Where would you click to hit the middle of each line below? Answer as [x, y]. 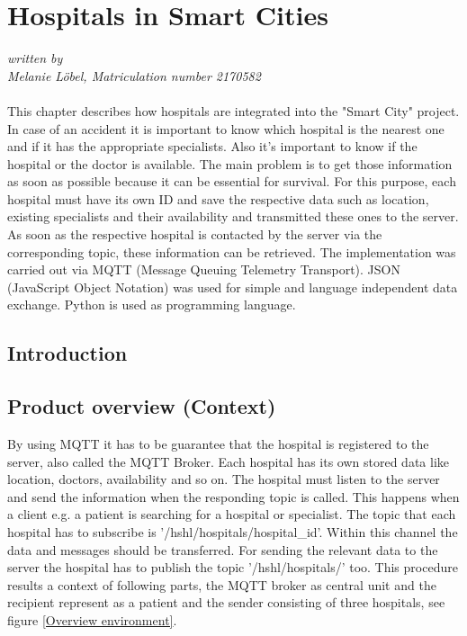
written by [35, 58]
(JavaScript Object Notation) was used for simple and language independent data [233, 287]
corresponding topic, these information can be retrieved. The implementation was [232, 251]
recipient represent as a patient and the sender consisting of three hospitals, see [226, 602]
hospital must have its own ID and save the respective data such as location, [218, 198]
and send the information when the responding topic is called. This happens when [233, 496]
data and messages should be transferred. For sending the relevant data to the [223, 549]
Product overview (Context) [142, 406]
